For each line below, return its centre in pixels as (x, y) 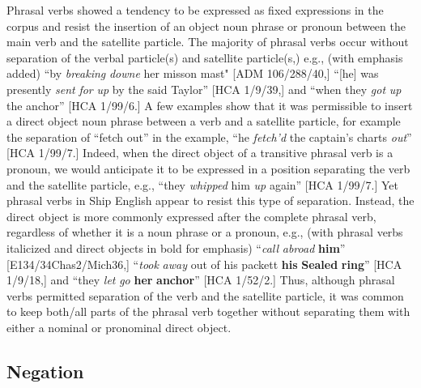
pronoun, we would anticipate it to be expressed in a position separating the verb (208, 168)
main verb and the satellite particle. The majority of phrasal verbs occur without (208, 42)
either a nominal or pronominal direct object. (119, 327)
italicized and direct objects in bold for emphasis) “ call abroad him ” (176, 247)
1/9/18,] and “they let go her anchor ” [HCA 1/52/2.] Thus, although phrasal (201, 280)
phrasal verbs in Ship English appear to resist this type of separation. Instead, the (210, 200)
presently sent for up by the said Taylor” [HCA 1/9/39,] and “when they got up (204, 89)
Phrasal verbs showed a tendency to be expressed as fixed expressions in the (195, 10)
